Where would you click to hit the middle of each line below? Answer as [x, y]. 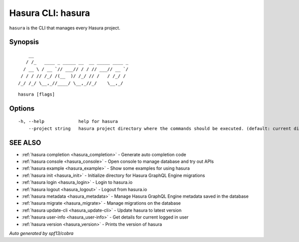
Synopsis [24, 42]
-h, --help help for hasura [68, 121]
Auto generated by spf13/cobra [41, 233]
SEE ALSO [25, 143]
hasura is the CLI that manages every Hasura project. [65, 28]
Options [22, 108]
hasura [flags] [37, 94]
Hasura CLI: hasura [50, 13]
